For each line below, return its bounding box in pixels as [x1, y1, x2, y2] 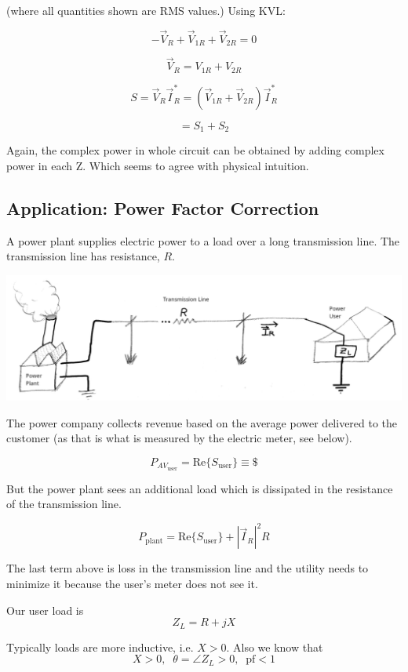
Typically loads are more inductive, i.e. [6, 638, 194, 655]
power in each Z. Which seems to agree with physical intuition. [6, 157, 309, 173]
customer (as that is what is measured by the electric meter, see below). [6, 430, 352, 446]
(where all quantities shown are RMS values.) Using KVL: [6, 2, 286, 18]
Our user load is [6, 601, 84, 618]
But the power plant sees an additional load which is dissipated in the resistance [6, 480, 393, 496]
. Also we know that [226, 638, 323, 655]
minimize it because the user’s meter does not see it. [6, 576, 258, 592]
